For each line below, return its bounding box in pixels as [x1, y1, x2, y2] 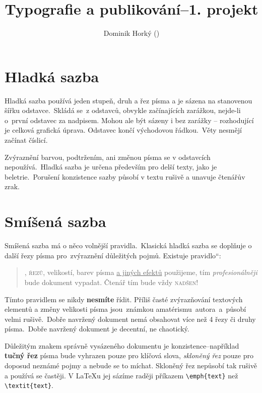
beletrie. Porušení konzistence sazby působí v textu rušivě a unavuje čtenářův [5, 171, 245, 182]
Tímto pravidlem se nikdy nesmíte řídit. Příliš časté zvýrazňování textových [5, 294, 243, 304]
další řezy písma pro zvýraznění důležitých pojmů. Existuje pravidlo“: [5, 250, 221, 260]
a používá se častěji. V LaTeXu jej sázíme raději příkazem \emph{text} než [5, 370, 238, 380]
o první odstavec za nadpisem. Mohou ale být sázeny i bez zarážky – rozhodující [5, 115, 254, 125]
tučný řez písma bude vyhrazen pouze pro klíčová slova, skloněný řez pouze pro [5, 350, 253, 361]
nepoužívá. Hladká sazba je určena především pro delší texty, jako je [5, 161, 217, 172]
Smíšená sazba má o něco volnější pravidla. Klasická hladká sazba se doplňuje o [5, 240, 252, 251]
